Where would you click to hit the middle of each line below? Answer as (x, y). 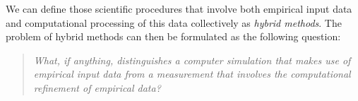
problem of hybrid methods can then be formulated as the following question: (173, 36)
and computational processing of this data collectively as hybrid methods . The (174, 22)
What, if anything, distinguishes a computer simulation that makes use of (192, 60)
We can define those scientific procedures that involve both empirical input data (179, 8)
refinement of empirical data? (97, 87)
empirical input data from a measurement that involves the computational (192, 74)
